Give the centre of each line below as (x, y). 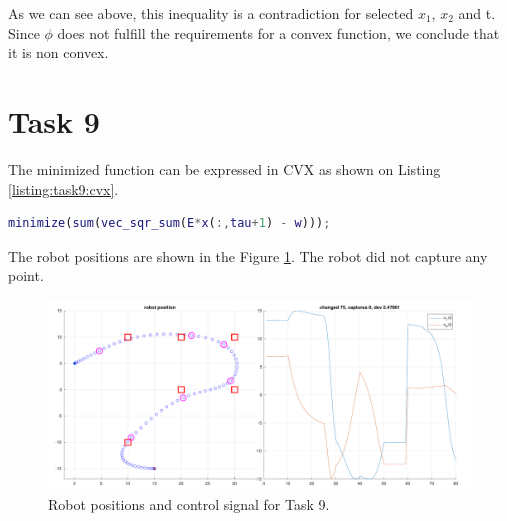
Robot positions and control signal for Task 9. (189, 503)
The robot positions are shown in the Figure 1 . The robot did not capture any (248, 255)
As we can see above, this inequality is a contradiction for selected (211, 13)
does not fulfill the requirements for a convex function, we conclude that (278, 32)
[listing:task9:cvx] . (63, 188)
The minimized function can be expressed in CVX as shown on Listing (224, 168)
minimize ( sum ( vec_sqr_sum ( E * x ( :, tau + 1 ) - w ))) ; (169, 223)
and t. (477, 13)
